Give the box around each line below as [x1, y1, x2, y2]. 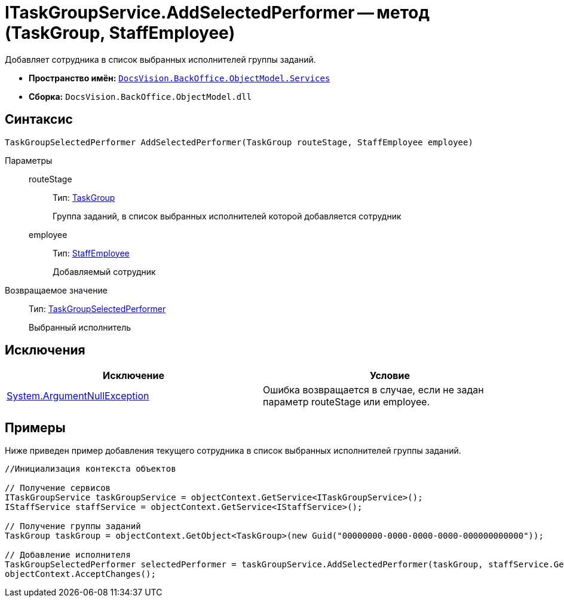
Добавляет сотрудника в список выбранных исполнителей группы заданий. [5, 54, 316, 65]
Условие [370, 369, 410, 382]
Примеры [5, 420, 66, 435]
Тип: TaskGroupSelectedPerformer [29, 303, 166, 314]
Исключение [103, 369, 164, 382]
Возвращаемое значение [5, 285, 108, 295]
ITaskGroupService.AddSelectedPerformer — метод [5, 2, 430, 23]
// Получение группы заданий [5, 521, 141, 531]
